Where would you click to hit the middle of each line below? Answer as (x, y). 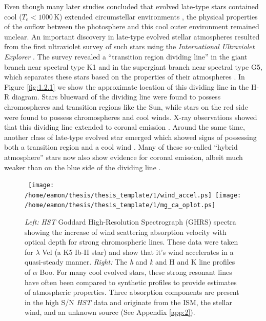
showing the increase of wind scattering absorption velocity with (126, 232)
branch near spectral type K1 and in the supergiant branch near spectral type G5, (133, 66)
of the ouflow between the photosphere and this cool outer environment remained (132, 26)
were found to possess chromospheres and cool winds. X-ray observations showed (131, 117)
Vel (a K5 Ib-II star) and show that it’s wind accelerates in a (138, 252)
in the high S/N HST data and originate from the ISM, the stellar (128, 302)
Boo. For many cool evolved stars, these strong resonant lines (136, 272)
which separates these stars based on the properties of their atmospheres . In (125, 77)
